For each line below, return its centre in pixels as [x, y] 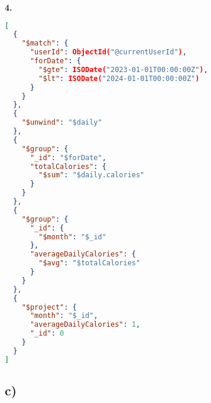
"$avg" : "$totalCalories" [90, 263]
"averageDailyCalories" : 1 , [85, 325]
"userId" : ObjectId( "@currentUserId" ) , [108, 52]
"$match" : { [45, 43]
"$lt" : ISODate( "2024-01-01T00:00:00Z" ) [119, 78]
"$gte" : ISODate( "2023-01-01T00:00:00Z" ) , [123, 69]
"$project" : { [49, 307]
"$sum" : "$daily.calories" [92, 175]
